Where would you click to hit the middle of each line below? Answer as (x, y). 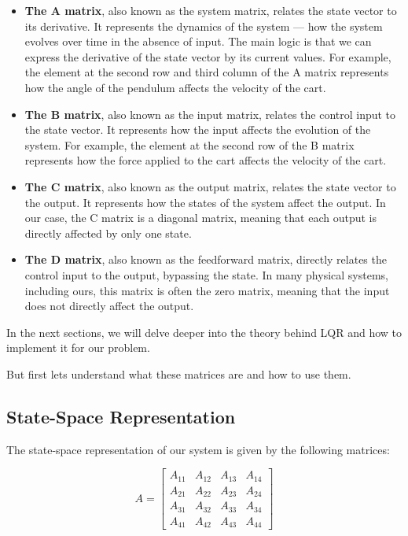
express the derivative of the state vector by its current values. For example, (208, 56)
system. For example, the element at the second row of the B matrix (189, 144)
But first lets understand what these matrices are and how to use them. (179, 373)
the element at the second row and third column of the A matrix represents (207, 72)
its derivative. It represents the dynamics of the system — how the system (204, 26)
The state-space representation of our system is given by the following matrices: (198, 449)
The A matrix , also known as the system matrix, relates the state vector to (211, 10)
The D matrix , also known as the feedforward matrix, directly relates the (206, 259)
